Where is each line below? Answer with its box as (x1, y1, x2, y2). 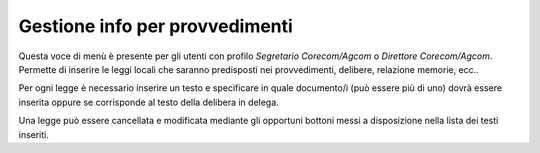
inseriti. (18, 128, 50, 140)
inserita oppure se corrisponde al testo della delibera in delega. (18, 96, 279, 108)
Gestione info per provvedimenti (18, 15, 294, 37)
